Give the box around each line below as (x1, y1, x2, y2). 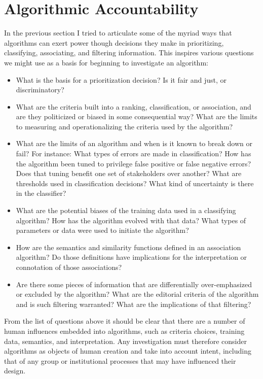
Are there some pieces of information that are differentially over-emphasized (16, 279, 252, 289)
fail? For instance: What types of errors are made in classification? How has (16, 148, 251, 159)
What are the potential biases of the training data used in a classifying (16, 205, 236, 216)
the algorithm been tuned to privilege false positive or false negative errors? (16, 158, 251, 168)
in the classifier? (16, 188, 66, 198)
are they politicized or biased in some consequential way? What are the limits (16, 111, 257, 122)
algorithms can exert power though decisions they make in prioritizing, (4, 37, 224, 48)
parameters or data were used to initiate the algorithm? (16, 225, 189, 235)
